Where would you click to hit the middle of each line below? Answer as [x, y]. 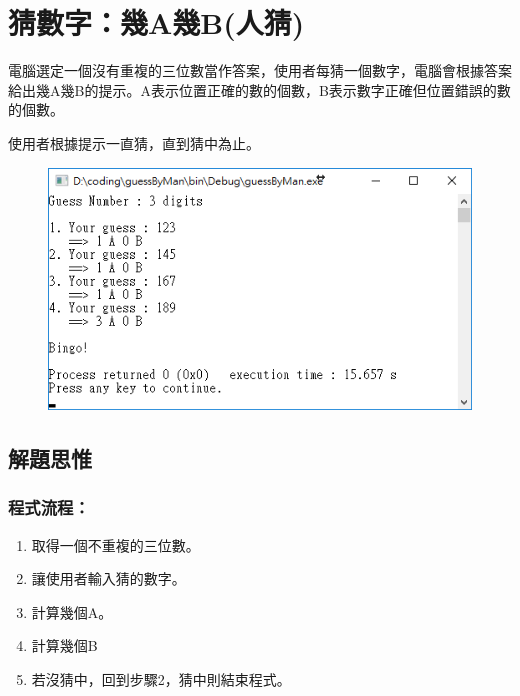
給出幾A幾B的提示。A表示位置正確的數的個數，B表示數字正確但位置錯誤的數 [259, 89]
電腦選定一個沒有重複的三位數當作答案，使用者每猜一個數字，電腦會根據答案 [260, 70]
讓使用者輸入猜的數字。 [108, 578]
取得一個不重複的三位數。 [115, 544]
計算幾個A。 [72, 611]
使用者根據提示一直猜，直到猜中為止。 [134, 142]
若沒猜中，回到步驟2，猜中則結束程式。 [161, 678]
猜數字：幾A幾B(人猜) [156, 22]
